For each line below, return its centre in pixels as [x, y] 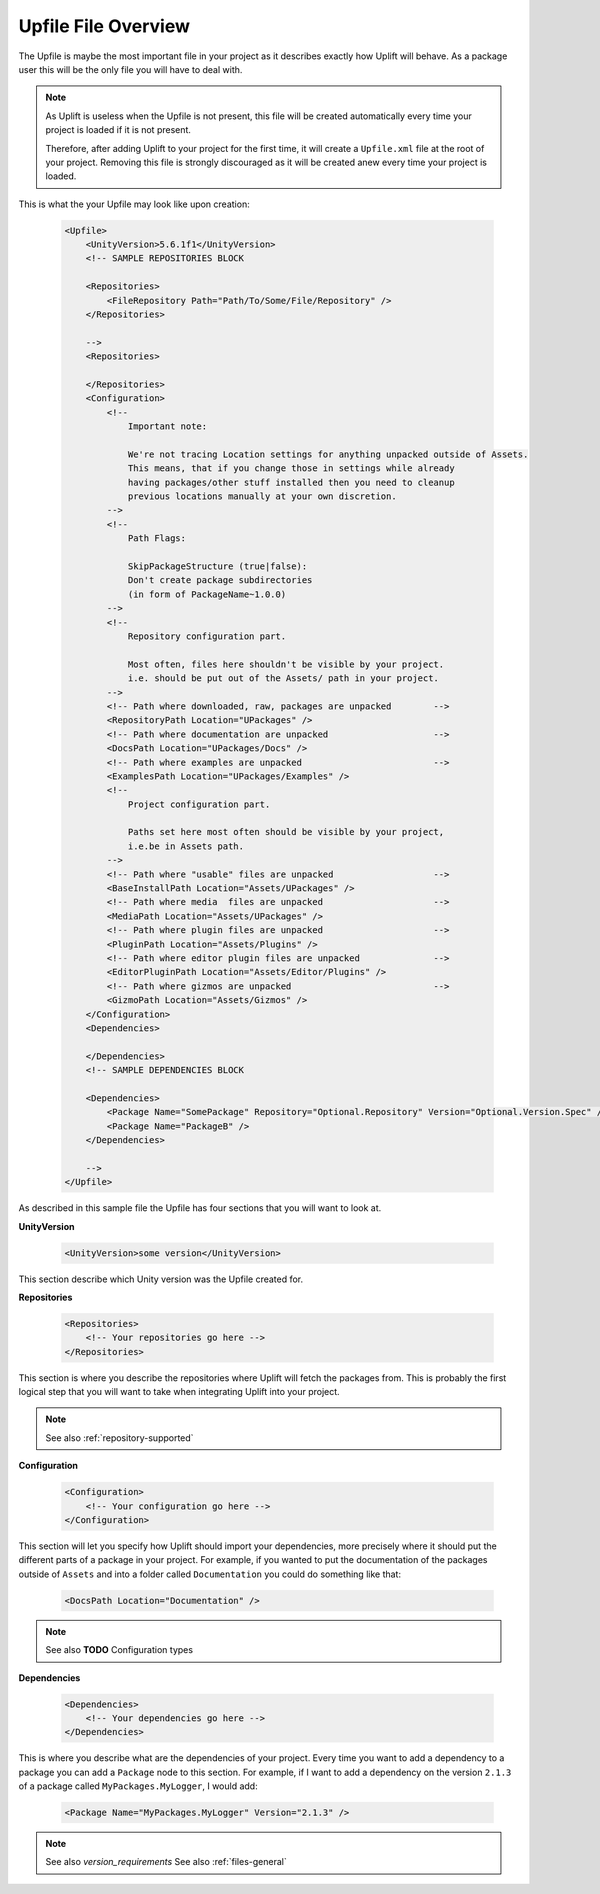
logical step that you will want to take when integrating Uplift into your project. [179, 1392]
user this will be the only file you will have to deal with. [130, 69]
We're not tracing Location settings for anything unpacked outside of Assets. [328, 454]
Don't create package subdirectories [220, 580]
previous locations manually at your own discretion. [262, 496]
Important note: [167, 426]
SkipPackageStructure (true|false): [217, 566]
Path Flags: [157, 538]
